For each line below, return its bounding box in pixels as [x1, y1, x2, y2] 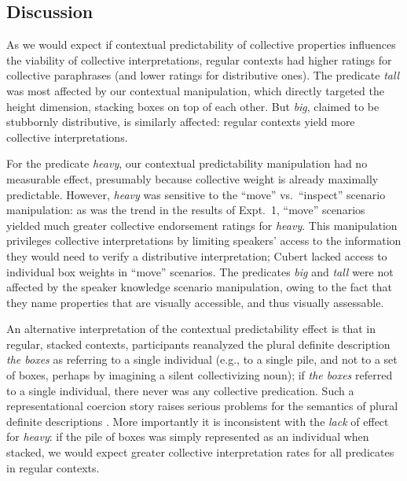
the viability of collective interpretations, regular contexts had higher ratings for [6, 51, 392, 68]
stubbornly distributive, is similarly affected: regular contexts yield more [6, 113, 355, 130]
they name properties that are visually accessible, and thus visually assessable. [6, 294, 384, 310]
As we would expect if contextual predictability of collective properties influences [6, 36, 396, 53]
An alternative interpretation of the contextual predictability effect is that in [6, 320, 376, 337]
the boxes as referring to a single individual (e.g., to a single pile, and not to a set [6, 351, 398, 368]
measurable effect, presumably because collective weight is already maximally [6, 170, 379, 187]
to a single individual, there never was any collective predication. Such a [6, 382, 354, 398]
